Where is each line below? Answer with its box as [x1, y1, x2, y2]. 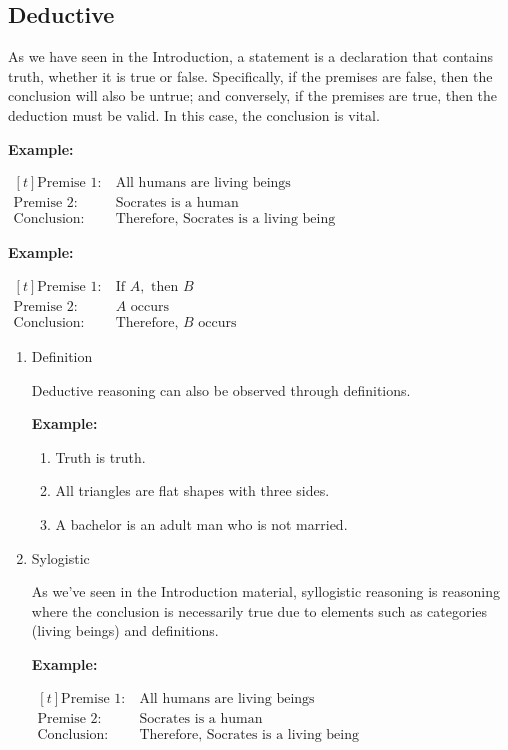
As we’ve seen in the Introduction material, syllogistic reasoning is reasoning [31, 581, 500, 602]
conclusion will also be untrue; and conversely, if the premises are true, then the [8, 85, 498, 106]
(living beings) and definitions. [31, 620, 219, 641]
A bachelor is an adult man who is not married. [55, 513, 348, 534]
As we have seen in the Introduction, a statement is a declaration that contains [8, 46, 493, 67]
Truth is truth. [55, 446, 146, 467]
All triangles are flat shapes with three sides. [55, 480, 330, 501]
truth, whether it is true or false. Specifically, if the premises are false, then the [8, 65, 493, 86]
